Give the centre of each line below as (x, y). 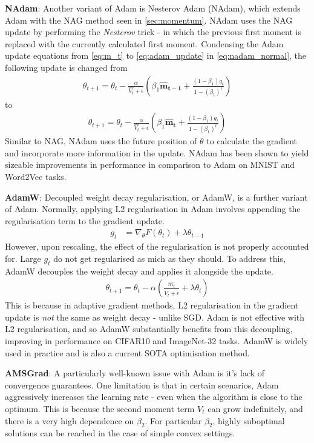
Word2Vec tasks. (36, 176)
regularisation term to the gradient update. (85, 220)
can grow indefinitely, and (255, 408)
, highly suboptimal (249, 420)
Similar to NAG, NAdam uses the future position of (101, 141)
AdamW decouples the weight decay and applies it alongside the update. (139, 271)
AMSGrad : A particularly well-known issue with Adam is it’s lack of (135, 373)
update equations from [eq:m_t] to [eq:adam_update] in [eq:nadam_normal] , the (156, 55)
